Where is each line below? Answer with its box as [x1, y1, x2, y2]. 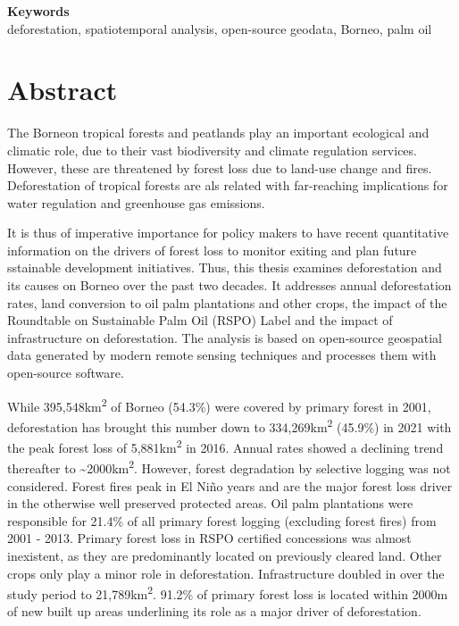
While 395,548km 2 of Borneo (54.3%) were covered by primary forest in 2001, [7, 394, 431, 415]
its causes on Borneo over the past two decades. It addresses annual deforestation [7, 276, 452, 295]
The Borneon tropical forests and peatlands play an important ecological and [7, 123, 430, 142]
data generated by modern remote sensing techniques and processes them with [7, 346, 437, 364]
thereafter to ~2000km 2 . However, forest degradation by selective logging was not [7, 456, 451, 478]
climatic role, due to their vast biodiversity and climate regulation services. [7, 140, 417, 159]
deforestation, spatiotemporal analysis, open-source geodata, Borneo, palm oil [7, 19, 432, 38]
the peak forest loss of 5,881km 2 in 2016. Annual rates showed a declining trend [7, 436, 444, 456]
